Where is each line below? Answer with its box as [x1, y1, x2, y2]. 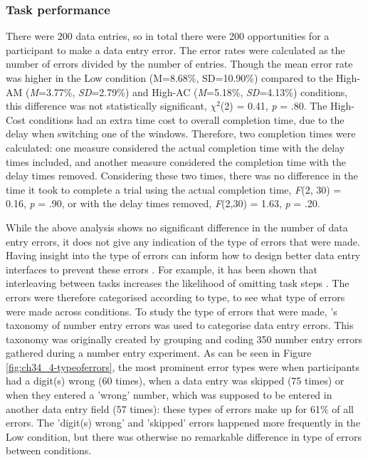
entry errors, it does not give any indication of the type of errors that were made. [6, 234, 360, 249]
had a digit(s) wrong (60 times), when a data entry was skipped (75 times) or [6, 373, 345, 388]
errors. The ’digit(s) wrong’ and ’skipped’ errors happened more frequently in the [6, 415, 361, 430]
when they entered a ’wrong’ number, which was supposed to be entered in [6, 387, 332, 402]
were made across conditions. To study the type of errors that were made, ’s [6, 303, 337, 318]
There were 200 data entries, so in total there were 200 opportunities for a [6, 28, 330, 43]
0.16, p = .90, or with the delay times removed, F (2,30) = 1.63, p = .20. [6, 196, 320, 211]
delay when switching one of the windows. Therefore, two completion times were [6, 126, 356, 141]
